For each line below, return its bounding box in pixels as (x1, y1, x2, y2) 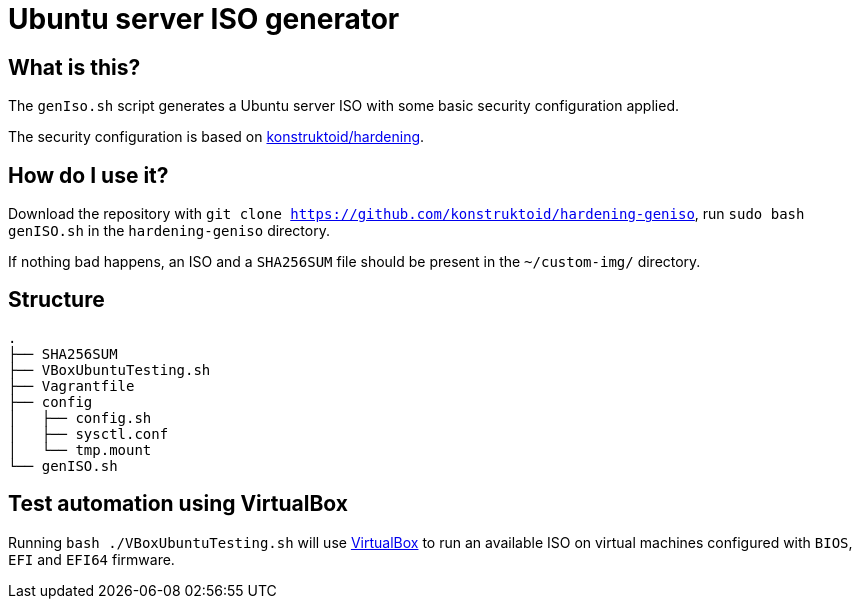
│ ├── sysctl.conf (8, 425, 169, 442)
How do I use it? (8, 162, 169, 188)
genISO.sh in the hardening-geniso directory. (8, 222, 330, 240)
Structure (8, 287, 105, 313)
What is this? (8, 54, 141, 80)
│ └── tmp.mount (8, 441, 152, 458)
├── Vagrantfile (8, 377, 135, 394)
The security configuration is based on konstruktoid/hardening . (8, 128, 425, 146)
